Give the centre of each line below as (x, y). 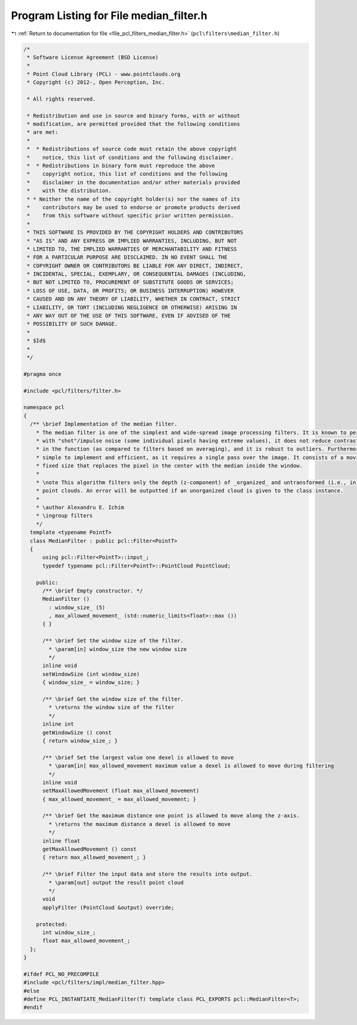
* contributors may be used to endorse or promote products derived (134, 207)
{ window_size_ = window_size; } (91, 683)
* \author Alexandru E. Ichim (80, 507)
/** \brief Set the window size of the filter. (113, 641)
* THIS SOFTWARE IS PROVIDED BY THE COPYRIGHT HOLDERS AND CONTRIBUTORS (135, 233)
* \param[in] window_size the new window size (118, 649)
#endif (33, 1007)
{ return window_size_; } (80, 741)
